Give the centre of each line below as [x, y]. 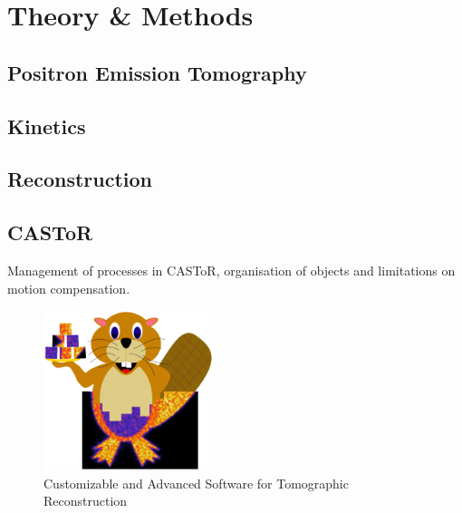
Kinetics [47, 126]
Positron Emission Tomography [157, 72]
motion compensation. [69, 288]
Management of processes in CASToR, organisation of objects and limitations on [231, 270]
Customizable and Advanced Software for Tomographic [196, 483]
